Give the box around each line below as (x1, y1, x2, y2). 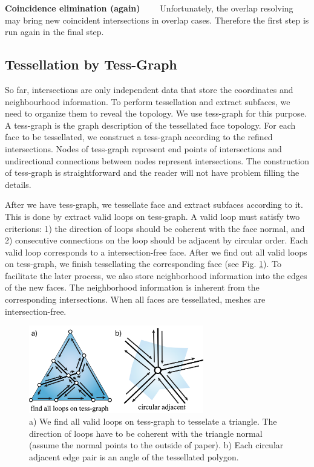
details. (5, 178, 31, 190)
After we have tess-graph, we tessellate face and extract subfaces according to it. (5, 198, 303, 211)
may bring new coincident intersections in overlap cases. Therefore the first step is (5, 13, 309, 26)
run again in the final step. (5, 25, 104, 38)
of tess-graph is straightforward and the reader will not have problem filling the (5, 166, 299, 179)
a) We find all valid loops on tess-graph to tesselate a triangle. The (29, 415, 277, 428)
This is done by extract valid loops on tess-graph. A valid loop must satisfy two (5, 210, 300, 222)
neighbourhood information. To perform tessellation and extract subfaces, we (5, 95, 290, 108)
